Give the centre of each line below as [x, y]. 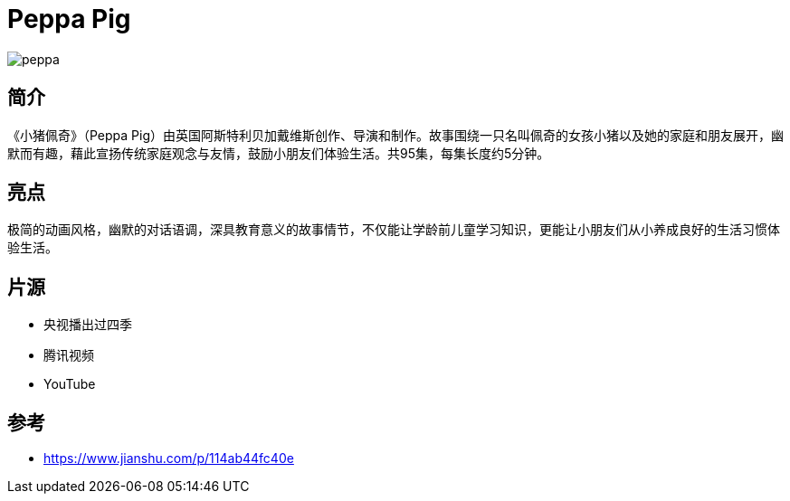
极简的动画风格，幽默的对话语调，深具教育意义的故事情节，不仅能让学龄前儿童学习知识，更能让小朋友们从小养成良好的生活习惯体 [394, 230]
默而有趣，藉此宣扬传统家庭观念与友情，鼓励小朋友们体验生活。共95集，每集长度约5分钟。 [279, 153]
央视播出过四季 [88, 325]
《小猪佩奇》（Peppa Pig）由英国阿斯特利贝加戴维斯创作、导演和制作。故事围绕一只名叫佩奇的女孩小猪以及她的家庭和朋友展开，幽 [396, 135]
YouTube [70, 384]
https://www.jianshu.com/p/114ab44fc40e [169, 458]
